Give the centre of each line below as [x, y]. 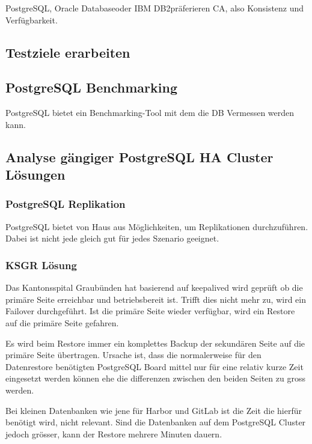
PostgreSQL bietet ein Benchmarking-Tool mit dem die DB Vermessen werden [150, 113]
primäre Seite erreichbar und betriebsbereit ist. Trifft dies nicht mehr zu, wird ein [156, 299]
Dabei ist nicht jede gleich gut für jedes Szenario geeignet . [112, 238]
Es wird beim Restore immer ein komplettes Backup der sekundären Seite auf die [155, 343]
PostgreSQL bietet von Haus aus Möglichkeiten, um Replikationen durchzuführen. [157, 226]
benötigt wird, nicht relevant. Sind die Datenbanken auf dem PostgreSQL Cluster [156, 422]
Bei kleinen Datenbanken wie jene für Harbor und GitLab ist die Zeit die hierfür [154, 410]
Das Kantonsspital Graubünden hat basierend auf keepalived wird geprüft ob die [154, 287]
